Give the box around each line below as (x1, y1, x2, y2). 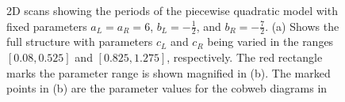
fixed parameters (6, 17, 87, 34)
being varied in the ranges (207, 33, 334, 50)
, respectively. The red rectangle (167, 49, 323, 66)
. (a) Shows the (265, 17, 339, 34)
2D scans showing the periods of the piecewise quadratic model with (6, 2, 338, 18)
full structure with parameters (6, 33, 153, 50)
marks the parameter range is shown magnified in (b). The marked (6, 64, 331, 81)
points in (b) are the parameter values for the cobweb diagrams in (6, 80, 328, 96)
